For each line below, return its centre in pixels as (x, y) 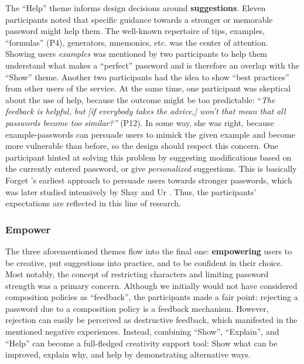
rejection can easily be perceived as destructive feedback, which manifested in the (151, 320)
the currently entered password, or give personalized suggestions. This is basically (151, 169)
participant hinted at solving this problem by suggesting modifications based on (148, 157)
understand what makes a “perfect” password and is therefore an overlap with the (152, 65)
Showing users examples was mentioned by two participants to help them (136, 54)
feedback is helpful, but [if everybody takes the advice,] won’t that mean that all (146, 111)
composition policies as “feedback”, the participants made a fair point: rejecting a (152, 297)
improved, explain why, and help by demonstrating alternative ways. (128, 354)
